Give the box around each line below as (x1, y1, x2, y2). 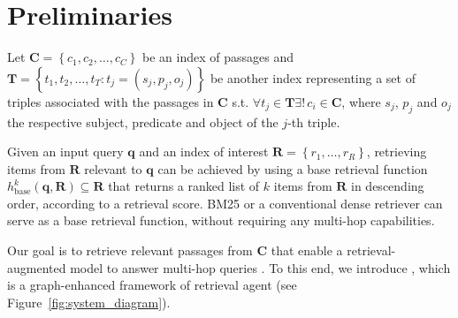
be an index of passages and (142, 48, 294, 66)
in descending (351, 177, 424, 195)
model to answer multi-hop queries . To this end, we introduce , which (70, 258, 451, 276)
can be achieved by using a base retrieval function (157, 159, 428, 178)
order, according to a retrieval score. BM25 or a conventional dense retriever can (7, 193, 443, 212)
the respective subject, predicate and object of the (7, 112, 279, 131)
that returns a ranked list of (108, 177, 260, 195)
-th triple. (287, 112, 340, 131)
